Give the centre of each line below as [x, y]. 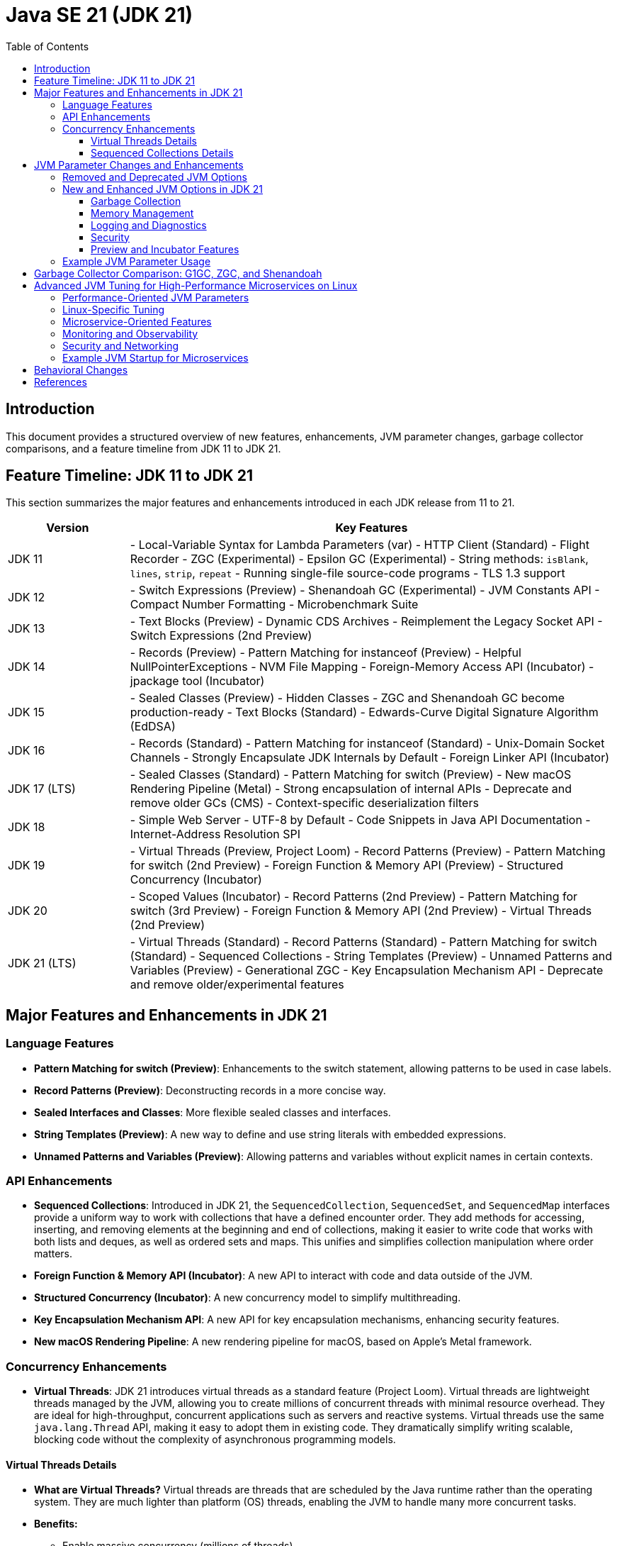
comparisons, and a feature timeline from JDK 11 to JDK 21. [143, 448]
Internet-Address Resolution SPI [215, 834]
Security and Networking [121, 345]
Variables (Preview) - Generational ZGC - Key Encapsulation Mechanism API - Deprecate [367, 971]
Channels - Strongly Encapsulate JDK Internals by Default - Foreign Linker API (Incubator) [370, 758]
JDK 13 [27, 629]
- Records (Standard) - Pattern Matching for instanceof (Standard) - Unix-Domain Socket [367, 744]
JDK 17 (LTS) [42, 789]
